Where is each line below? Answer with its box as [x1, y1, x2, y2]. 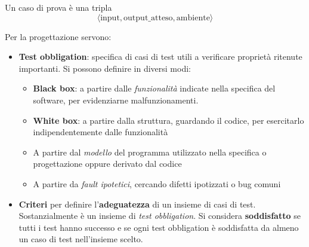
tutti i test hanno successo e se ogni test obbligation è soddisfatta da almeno [18, 221, 299, 233]
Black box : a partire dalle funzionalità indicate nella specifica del [33, 82, 276, 94]
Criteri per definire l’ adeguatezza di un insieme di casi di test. [18, 197, 256, 210]
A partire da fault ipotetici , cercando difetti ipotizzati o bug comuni [33, 177, 281, 190]
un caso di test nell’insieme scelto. [18, 233, 143, 245]
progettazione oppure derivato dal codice [33, 157, 182, 170]
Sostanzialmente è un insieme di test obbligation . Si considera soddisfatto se [18, 209, 301, 222]
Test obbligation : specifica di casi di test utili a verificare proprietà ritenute [18, 50, 302, 63]
